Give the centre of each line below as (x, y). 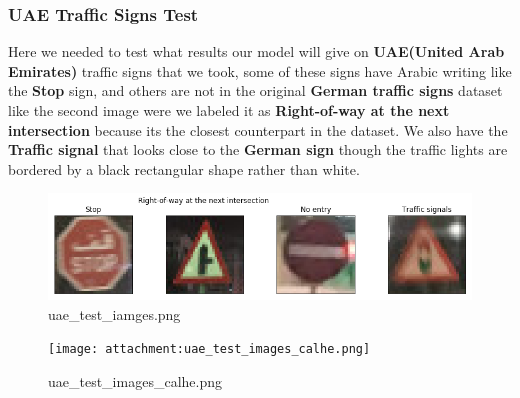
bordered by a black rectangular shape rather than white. (184, 168)
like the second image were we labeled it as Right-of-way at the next (229, 110)
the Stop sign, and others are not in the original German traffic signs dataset (255, 90)
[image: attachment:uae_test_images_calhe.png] (209, 349)
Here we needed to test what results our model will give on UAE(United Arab (256, 51)
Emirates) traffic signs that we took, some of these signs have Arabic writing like (260, 70)
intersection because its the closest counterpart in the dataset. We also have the (258, 129)
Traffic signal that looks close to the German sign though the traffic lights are (258, 149)
